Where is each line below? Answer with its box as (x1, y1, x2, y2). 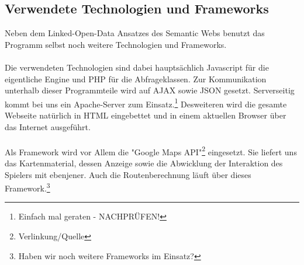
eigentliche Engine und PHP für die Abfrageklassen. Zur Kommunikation (5, 72, 267, 85)
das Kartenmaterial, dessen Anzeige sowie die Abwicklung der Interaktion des (5, 157, 283, 169)
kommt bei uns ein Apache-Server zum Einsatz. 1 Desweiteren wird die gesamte (5, 96, 287, 110)
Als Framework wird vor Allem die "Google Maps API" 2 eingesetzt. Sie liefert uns (5, 144, 297, 158)
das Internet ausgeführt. (5, 120, 91, 132)
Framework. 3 (5, 180, 50, 194)
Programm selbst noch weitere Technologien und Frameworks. (5, 38, 227, 50)
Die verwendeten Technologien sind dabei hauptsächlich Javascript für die (5, 61, 269, 73)
